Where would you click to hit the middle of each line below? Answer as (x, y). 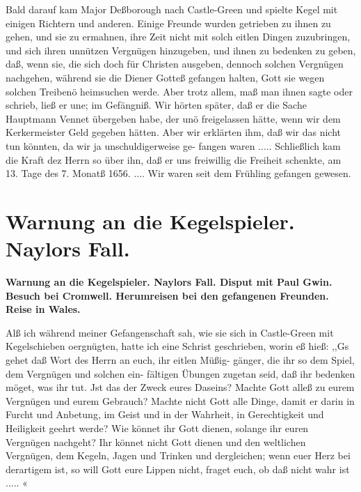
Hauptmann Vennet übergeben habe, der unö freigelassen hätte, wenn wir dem (173, 118)
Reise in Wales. (43, 309)
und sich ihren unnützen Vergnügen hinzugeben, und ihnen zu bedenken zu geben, (181, 50)
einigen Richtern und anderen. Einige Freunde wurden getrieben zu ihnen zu (168, 23)
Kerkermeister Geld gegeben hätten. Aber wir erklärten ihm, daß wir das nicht (174, 132)
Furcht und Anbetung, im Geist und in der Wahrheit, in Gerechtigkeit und (165, 414)
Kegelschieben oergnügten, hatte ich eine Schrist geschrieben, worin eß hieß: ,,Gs (177, 346)
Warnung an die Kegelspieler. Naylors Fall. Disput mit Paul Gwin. (169, 282)
